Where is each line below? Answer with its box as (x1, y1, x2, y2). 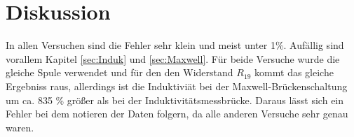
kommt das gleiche (254, 65, 334, 80)
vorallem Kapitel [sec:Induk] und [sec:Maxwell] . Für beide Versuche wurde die (6, 51, 340, 66)
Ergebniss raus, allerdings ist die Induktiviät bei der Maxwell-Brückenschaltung (6, 78, 348, 93)
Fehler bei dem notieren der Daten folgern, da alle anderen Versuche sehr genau (6, 106, 348, 121)
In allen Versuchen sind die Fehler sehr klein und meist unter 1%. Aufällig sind (6, 38, 344, 52)
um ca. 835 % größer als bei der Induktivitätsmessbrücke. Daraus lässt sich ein (6, 92, 344, 107)
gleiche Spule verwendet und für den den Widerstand (6, 65, 233, 80)
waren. (6, 120, 34, 134)
